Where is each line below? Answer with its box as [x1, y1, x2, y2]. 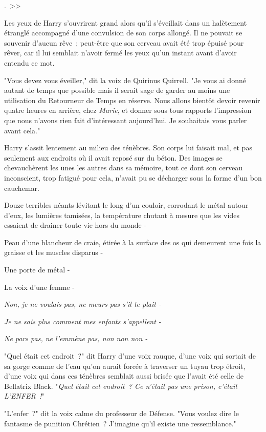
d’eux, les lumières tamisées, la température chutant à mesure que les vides [4, 209, 239, 220]
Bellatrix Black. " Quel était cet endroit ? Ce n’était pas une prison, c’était [4, 380, 237, 391]
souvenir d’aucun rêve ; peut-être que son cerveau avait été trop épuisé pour [4, 37, 244, 48]
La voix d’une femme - [4, 281, 75, 292]
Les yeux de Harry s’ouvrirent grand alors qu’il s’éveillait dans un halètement [4, 17, 247, 28]
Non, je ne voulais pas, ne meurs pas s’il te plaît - [4, 299, 161, 309]
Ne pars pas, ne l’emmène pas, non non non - [4, 333, 148, 344]
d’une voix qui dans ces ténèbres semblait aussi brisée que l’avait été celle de [4, 370, 243, 381]
